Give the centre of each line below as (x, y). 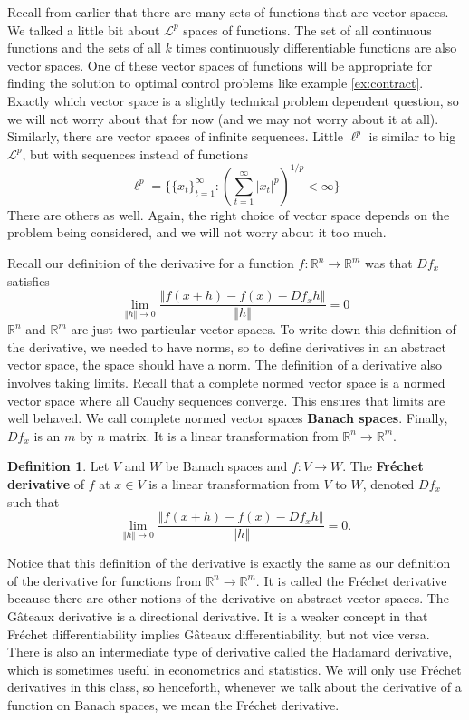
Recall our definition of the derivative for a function (151, 263)
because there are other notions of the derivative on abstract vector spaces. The (228, 598)
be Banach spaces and (226, 466)
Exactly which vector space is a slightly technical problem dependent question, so (233, 100)
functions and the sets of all (84, 48)
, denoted (388, 484)
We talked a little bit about (84, 29)
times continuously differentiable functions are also (316, 48)
